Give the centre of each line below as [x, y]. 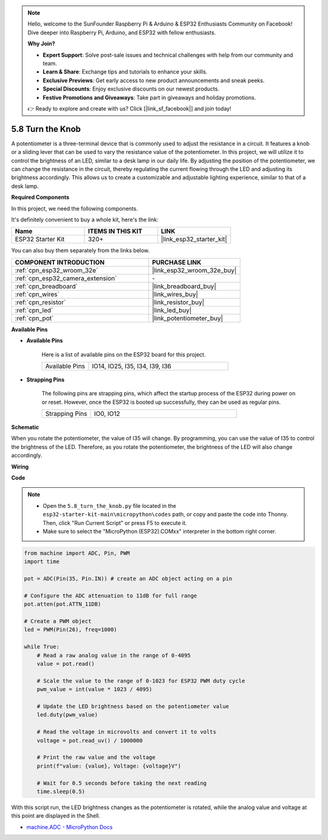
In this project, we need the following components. [74, 208]
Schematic [25, 427]
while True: [42, 647]
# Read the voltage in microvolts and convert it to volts [127, 732]
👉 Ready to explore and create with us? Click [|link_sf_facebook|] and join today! [129, 108]
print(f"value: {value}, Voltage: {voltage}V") [109, 766]
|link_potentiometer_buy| [188, 318]
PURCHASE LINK [177, 262]
